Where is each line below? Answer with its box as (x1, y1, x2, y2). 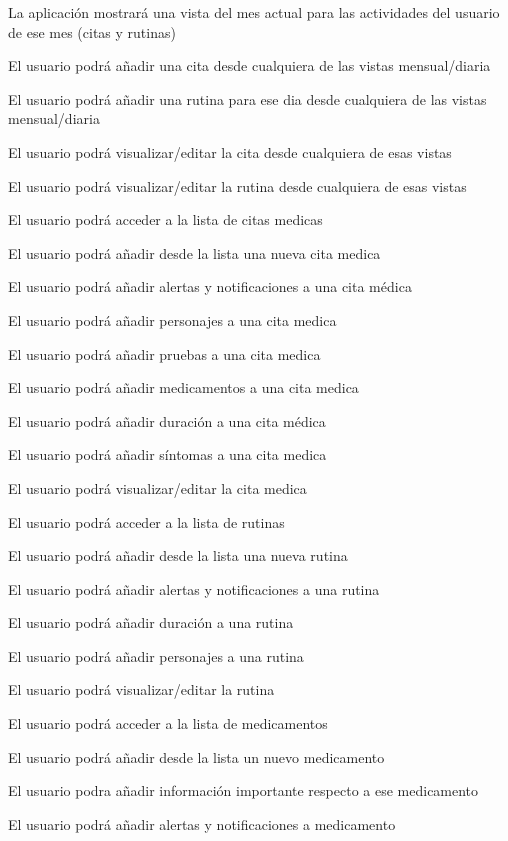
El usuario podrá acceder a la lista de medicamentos (8, 713, 328, 734)
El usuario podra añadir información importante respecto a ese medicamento (8, 780, 479, 801)
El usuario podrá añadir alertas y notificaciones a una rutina (8, 578, 380, 599)
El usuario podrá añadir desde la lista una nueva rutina (8, 545, 348, 566)
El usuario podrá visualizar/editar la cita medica (8, 477, 307, 498)
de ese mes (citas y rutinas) (8, 21, 176, 42)
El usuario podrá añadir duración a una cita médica (8, 410, 326, 431)
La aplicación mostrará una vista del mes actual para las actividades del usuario (8, 2, 500, 22)
